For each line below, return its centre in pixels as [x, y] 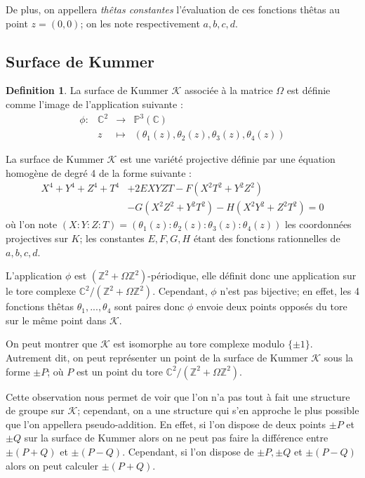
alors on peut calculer [52, 465]
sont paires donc [150, 306]
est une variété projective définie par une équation [228, 159]
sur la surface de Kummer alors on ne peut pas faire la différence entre [176, 438]
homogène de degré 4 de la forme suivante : [99, 172]
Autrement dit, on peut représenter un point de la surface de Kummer [157, 357]
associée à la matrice [228, 90]
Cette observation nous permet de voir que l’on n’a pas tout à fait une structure [178, 396]
